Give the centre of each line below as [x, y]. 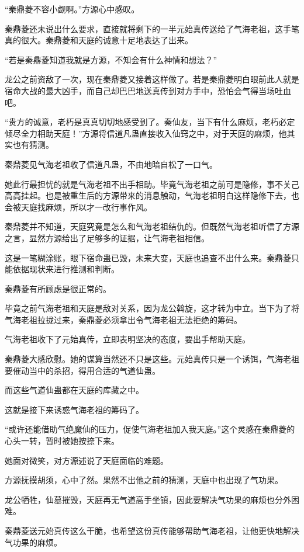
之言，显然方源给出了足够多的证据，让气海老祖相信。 [107, 237]
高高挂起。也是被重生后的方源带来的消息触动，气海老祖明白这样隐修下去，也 [152, 195]
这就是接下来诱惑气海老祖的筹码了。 [74, 409]
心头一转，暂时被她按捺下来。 [62, 441]
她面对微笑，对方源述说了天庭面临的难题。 [87, 460]
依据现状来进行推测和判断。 [66, 269]
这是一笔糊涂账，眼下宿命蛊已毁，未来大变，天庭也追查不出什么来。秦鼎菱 [148, 257]
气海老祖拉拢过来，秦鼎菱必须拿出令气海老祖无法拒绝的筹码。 [123, 319]
